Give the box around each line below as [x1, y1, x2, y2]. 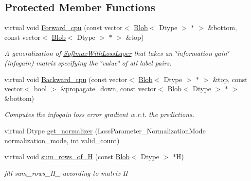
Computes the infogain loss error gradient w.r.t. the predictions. [4, 109, 195, 119]
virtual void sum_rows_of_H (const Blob [4, 151, 130, 162]
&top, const [213, 74, 248, 84]
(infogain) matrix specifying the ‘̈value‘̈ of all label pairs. [4, 57, 172, 67]
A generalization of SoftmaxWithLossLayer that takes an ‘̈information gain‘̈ [4, 48, 229, 58]
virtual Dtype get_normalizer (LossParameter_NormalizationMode [4, 125, 206, 135]
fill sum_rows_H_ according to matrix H [4, 167, 128, 178]
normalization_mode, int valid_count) [4, 135, 120, 145]
